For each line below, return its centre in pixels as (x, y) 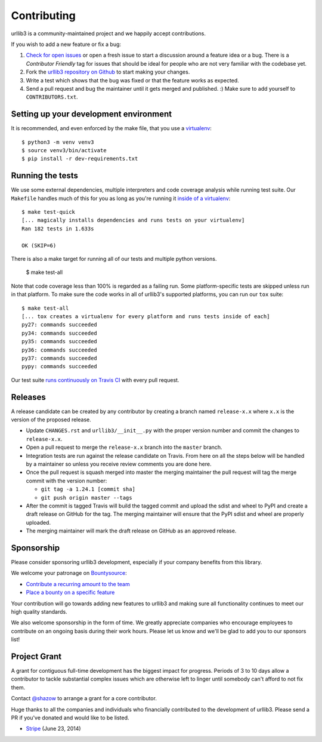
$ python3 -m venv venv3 (58, 142)
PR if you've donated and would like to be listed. (70, 718)
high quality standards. (39, 611)
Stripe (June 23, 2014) (53, 729)
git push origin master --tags (86, 498)
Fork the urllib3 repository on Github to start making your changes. (108, 72)
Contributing (43, 16)
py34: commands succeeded (60, 333)
